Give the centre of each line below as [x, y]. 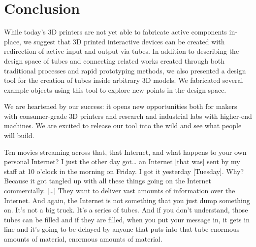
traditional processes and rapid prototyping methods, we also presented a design [125, 70]
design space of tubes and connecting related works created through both [114, 60]
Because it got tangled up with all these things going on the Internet [108, 181]
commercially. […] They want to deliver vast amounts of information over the [120, 191]
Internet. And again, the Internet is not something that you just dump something [127, 200]
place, [13, 41]
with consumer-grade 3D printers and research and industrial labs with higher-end [128, 116]
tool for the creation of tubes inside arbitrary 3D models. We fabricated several [124, 80]
